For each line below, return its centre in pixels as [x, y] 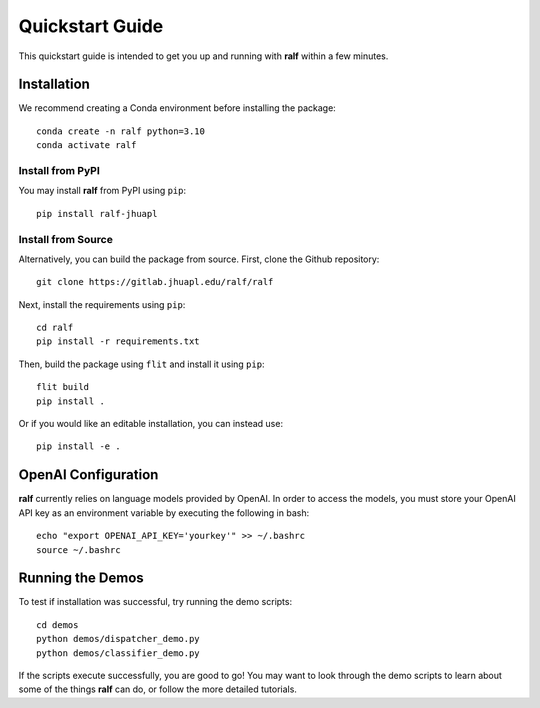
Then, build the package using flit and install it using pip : [141, 364]
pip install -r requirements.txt [118, 341]
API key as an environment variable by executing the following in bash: [164, 512]
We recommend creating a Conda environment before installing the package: [177, 108]
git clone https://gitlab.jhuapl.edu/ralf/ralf [155, 282]
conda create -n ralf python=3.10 [120, 131]
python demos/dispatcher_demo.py [118, 639]
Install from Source [66, 239]
